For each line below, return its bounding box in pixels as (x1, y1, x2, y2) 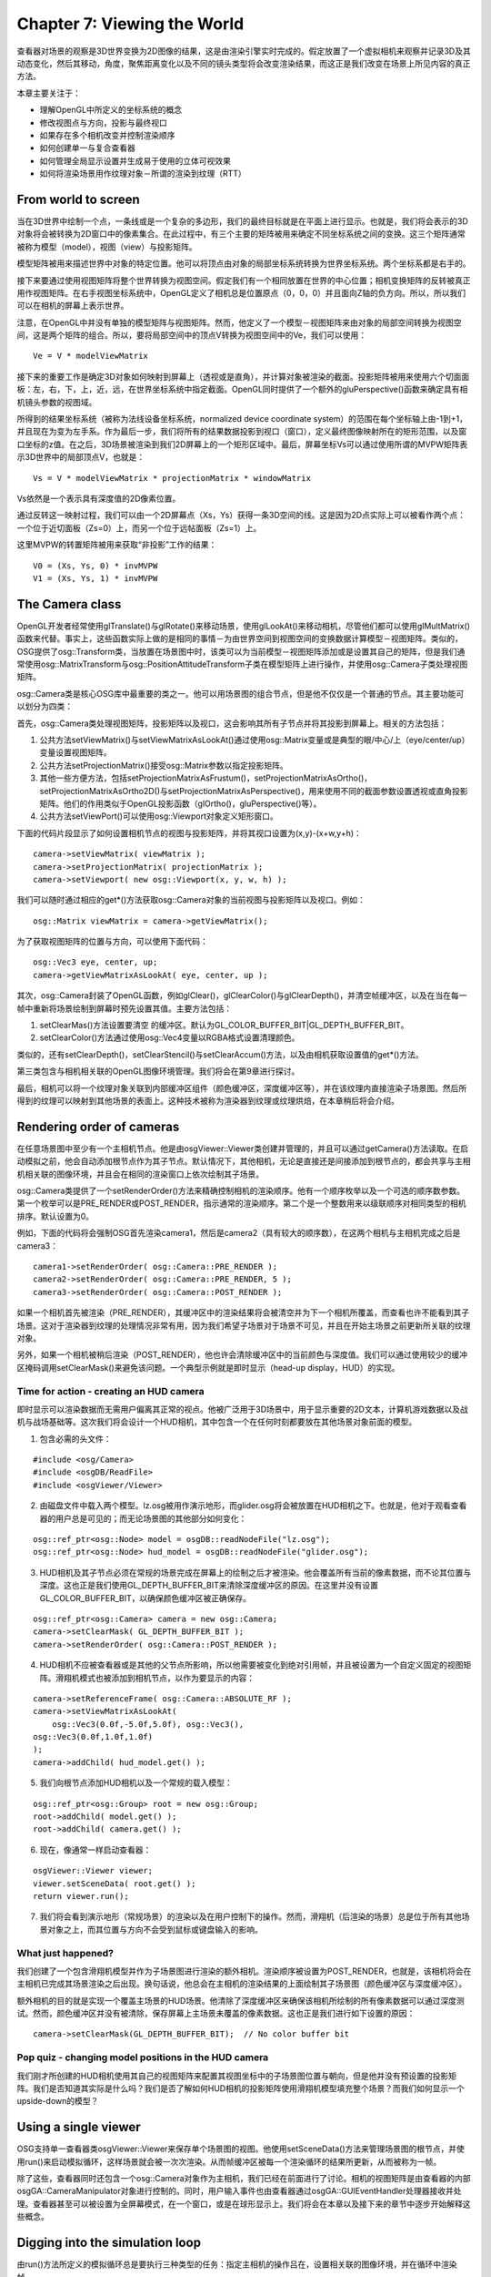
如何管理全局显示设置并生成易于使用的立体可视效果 (39, 155, 231, 166)
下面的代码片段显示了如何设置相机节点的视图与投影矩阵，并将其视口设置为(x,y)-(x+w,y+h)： (16, 827, 363, 838)
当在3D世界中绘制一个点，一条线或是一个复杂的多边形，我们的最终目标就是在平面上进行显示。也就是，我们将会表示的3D (16, 215, 468, 227)
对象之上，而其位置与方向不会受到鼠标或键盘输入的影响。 (46, 1924, 263, 1935)
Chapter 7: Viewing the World (16, 14, 245, 34)
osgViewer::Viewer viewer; (33, 1865, 154, 1876)
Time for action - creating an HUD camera (16, 1384, 205, 1397)
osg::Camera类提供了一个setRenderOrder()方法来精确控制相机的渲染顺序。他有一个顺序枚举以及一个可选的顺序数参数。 (16, 1185, 466, 1197)
